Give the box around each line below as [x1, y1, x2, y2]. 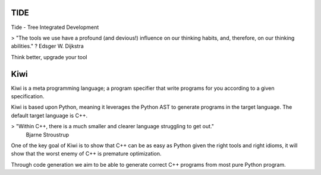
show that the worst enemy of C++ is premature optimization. [11, 150, 162, 157]
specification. [11, 92, 45, 100]
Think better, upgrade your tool [11, 53, 87, 60]
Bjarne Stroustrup [26, 131, 70, 138]
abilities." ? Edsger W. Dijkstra [11, 43, 84, 50]
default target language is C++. [11, 112, 88, 119]
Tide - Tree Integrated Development [11, 24, 99, 31]
